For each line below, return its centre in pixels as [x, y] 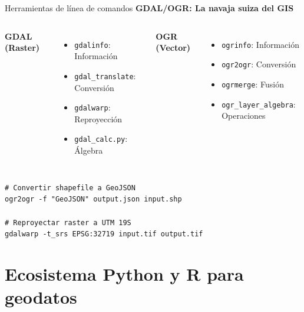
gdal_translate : [105, 75]
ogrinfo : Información [260, 44]
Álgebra [89, 150]
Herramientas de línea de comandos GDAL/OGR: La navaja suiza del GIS [149, 8]
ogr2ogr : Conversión [259, 64]
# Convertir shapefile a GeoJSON [70, 188]
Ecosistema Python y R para [124, 274]
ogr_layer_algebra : [259, 104]
